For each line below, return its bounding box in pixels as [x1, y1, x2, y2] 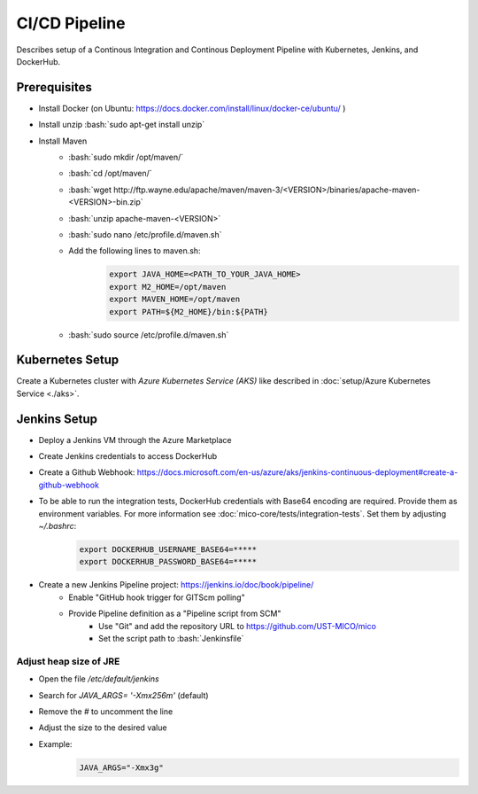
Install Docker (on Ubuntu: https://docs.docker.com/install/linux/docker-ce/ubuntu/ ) [38, 103, 346, 113]
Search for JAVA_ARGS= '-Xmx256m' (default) [38, 689, 209, 700]
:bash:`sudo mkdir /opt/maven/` [68, 152, 184, 163]
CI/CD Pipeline [16, 13, 126, 33]
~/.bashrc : [38, 521, 77, 532]
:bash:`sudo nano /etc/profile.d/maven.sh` [68, 229, 222, 239]
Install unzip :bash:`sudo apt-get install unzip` [38, 120, 205, 130]
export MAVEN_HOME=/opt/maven [109, 294, 241, 305]
